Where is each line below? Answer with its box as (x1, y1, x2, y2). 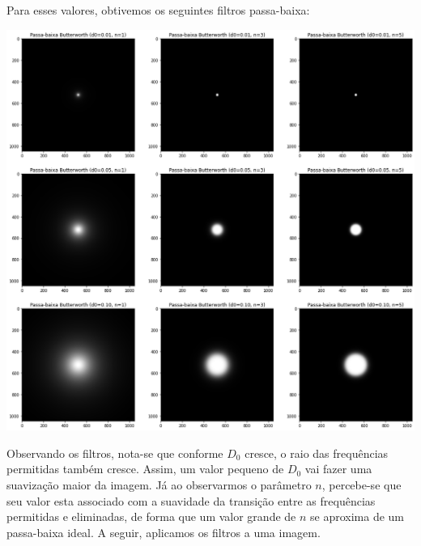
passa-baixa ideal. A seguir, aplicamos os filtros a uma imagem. (6, 523, 321, 540)
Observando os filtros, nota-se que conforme (6, 444, 223, 461)
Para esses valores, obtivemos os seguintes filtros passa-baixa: (6, 2, 310, 18)
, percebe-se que (321, 476, 402, 493)
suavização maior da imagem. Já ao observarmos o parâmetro (6, 476, 312, 493)
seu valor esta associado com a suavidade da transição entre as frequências (6, 492, 376, 509)
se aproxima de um (310, 508, 405, 525)
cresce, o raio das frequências (245, 444, 389, 461)
